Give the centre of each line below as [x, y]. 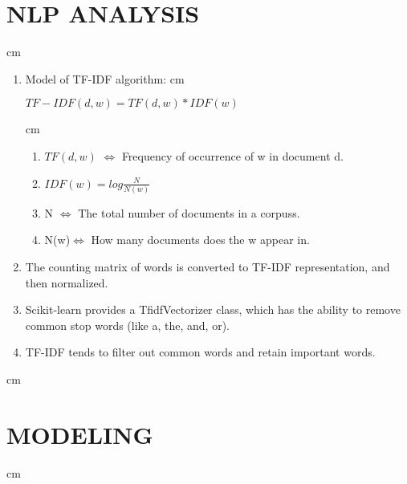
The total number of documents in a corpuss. [189, 212]
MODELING [80, 434]
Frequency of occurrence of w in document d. [232, 155]
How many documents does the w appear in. [200, 240]
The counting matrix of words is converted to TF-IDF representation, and [208, 266]
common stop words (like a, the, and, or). [127, 325]
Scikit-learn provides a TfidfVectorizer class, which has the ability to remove [213, 309]
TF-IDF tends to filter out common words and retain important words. [200, 352]
